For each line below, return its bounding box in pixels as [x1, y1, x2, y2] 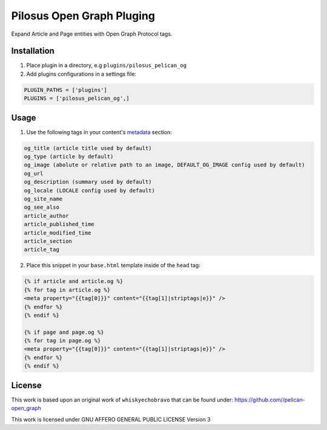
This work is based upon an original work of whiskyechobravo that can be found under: [11, 396, 233, 403]
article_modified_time [24, 229, 91, 236]
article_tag [24, 246, 60, 253]
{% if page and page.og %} [24, 328, 104, 336]
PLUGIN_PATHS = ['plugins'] [24, 86, 107, 93]
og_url [24, 170, 44, 177]
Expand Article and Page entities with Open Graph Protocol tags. [11, 30, 173, 37]
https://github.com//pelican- [234, 396, 305, 403]
